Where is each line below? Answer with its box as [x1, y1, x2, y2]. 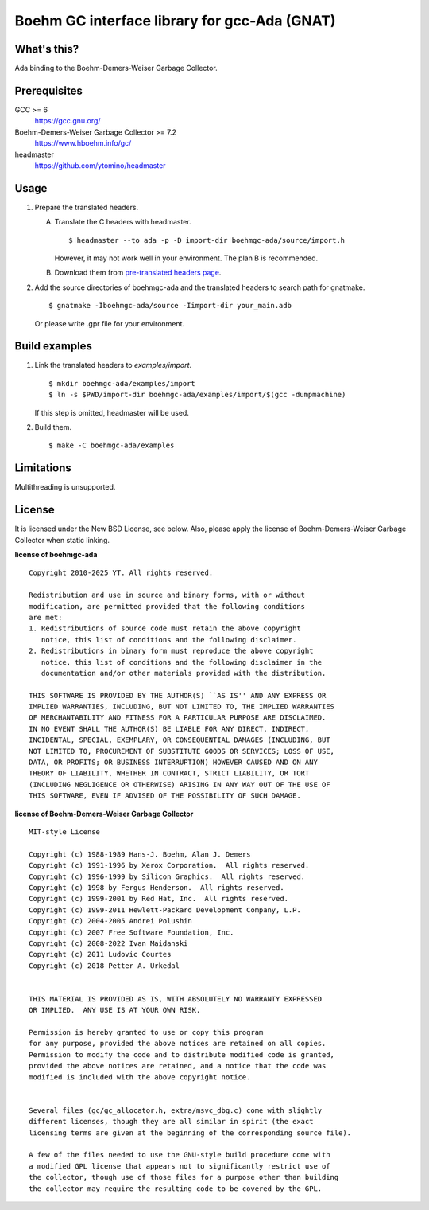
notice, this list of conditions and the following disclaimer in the [41, 658, 323, 666]
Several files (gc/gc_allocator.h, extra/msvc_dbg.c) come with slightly [29, 1106, 323, 1114]
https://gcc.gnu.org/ [34, 116, 101, 126]
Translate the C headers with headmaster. [54, 217, 191, 227]
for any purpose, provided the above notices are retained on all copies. [29, 1039, 327, 1048]
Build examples [14, 339, 93, 353]
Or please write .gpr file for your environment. [34, 318, 185, 328]
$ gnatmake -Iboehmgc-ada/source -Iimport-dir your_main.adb [48, 301, 292, 310]
